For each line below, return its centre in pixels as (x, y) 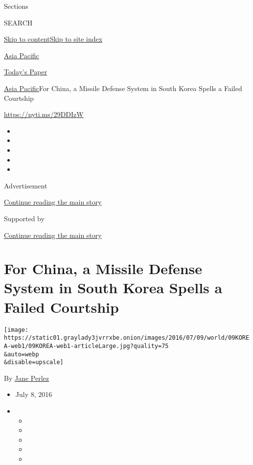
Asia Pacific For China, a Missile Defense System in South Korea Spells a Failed (123, 88)
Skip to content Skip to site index (53, 39)
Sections (16, 6)
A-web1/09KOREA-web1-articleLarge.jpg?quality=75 (86, 346)
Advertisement (26, 185)
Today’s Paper (26, 72)
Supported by (24, 218)
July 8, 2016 (34, 394)
